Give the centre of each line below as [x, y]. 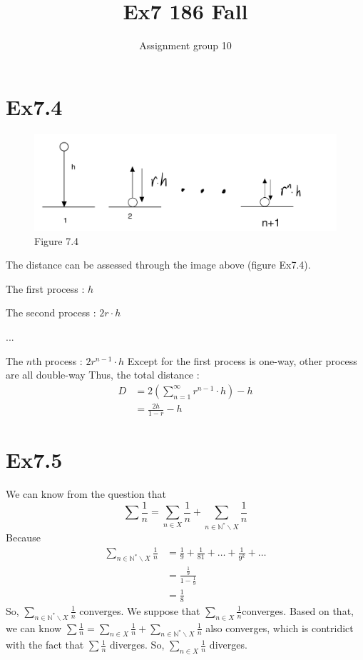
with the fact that [45, 645]
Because [23, 537]
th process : [57, 360]
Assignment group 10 [185, 45]
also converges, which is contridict [280, 627]
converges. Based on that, [298, 610]
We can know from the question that [86, 494]
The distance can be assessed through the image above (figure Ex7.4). [158, 265]
